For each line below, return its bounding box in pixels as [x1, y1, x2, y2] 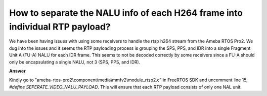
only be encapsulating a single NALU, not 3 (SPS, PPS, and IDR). [9, 59, 140, 65]
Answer [9, 68, 26, 74]
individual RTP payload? [9, 21, 111, 32]
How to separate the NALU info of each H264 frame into [9, 7, 243, 18]
